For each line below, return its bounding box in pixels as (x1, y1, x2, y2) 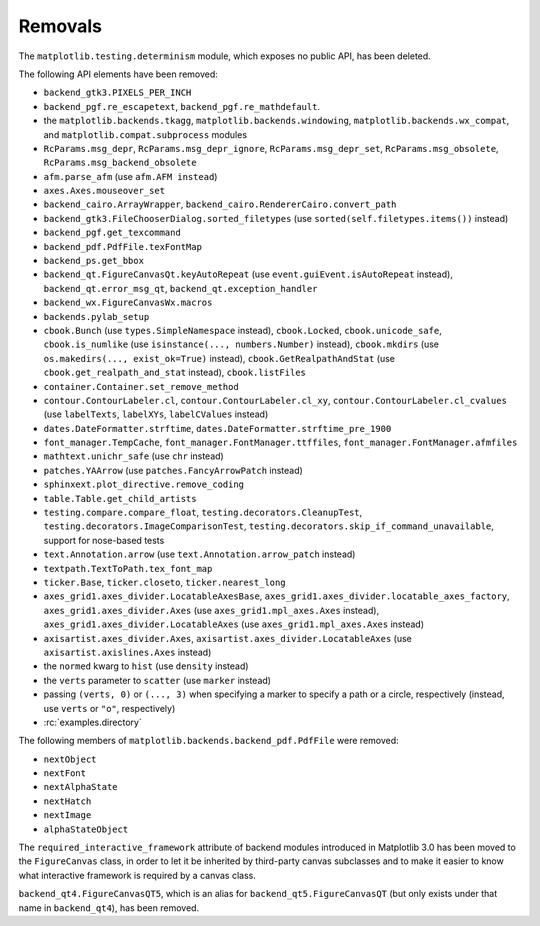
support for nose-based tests (43, 534, 165, 546)
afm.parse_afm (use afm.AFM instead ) (43, 170, 218, 182)
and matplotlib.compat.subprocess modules (43, 128, 248, 140)
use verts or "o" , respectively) (43, 702, 176, 714)
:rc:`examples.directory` (43, 716, 142, 728)
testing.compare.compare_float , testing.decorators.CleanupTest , (43, 506, 363, 519)
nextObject (43, 753, 97, 765)
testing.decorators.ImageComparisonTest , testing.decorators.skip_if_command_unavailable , (43, 520, 495, 532)
